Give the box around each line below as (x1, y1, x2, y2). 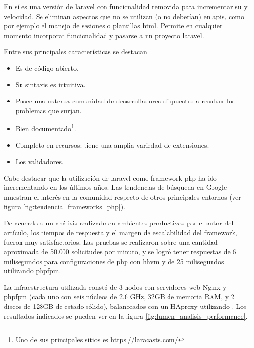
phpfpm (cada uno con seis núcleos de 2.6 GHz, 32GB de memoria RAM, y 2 (4, 291, 234, 302)
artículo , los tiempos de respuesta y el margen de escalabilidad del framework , (4, 227, 237, 237)
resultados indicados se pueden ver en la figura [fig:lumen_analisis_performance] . (4, 310, 248, 321)
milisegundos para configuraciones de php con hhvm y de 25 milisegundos (4, 256, 224, 266)
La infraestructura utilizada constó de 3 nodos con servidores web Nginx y (4, 282, 227, 292)
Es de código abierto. (15, 62, 79, 73)
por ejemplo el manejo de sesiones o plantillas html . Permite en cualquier (4, 20, 223, 31)
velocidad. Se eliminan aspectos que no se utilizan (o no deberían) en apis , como (4, 11, 244, 21)
